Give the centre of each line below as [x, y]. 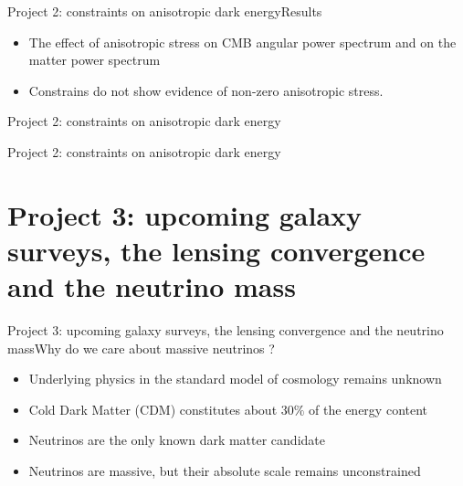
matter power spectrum [95, 60]
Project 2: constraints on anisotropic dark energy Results [165, 11]
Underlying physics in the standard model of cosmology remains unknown [235, 379]
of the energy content [368, 409]
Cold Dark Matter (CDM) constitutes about [153, 409]
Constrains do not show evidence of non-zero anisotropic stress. [206, 90]
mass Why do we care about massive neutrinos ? [141, 348]
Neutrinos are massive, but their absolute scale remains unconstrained [225, 471]
